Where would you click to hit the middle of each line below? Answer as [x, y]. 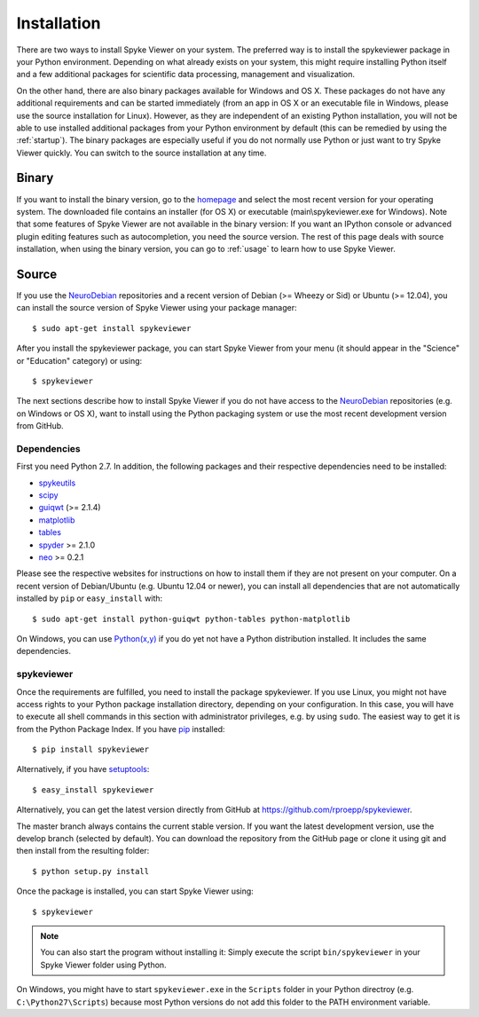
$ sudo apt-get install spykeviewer [112, 328]
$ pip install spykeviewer [91, 749]
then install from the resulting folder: [83, 851]
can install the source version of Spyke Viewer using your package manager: [157, 308]
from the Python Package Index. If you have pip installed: [121, 729]
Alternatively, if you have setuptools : [83, 769]
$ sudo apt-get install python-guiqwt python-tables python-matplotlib [191, 619]
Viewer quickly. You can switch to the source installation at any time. [141, 153]
